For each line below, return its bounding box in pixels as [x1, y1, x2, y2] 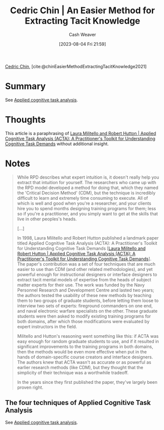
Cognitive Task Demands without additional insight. [5, 140, 109, 147]
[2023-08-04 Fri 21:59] [58, 41, 107, 47]
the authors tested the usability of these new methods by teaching [17, 292, 152, 298]
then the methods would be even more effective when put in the [17, 349, 147, 354]
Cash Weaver [69, 31, 96, 37]
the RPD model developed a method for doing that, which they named [17, 185, 159, 190]
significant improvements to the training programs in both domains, [17, 344, 153, 349]
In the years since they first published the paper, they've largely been [17, 379, 158, 385]
